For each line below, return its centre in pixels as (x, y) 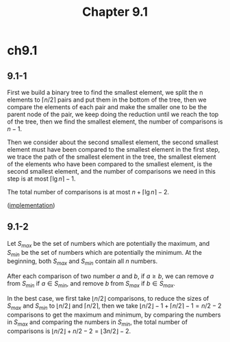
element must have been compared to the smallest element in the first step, (114, 149)
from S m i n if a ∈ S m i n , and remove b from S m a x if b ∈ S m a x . (91, 284)
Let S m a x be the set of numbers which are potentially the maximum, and (108, 244)
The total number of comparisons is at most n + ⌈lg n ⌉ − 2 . (88, 192)
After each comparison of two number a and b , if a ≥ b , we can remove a (111, 276)
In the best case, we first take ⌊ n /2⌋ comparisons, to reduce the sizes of (108, 298)
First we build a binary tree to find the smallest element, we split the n (105, 92)
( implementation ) (31, 205)
